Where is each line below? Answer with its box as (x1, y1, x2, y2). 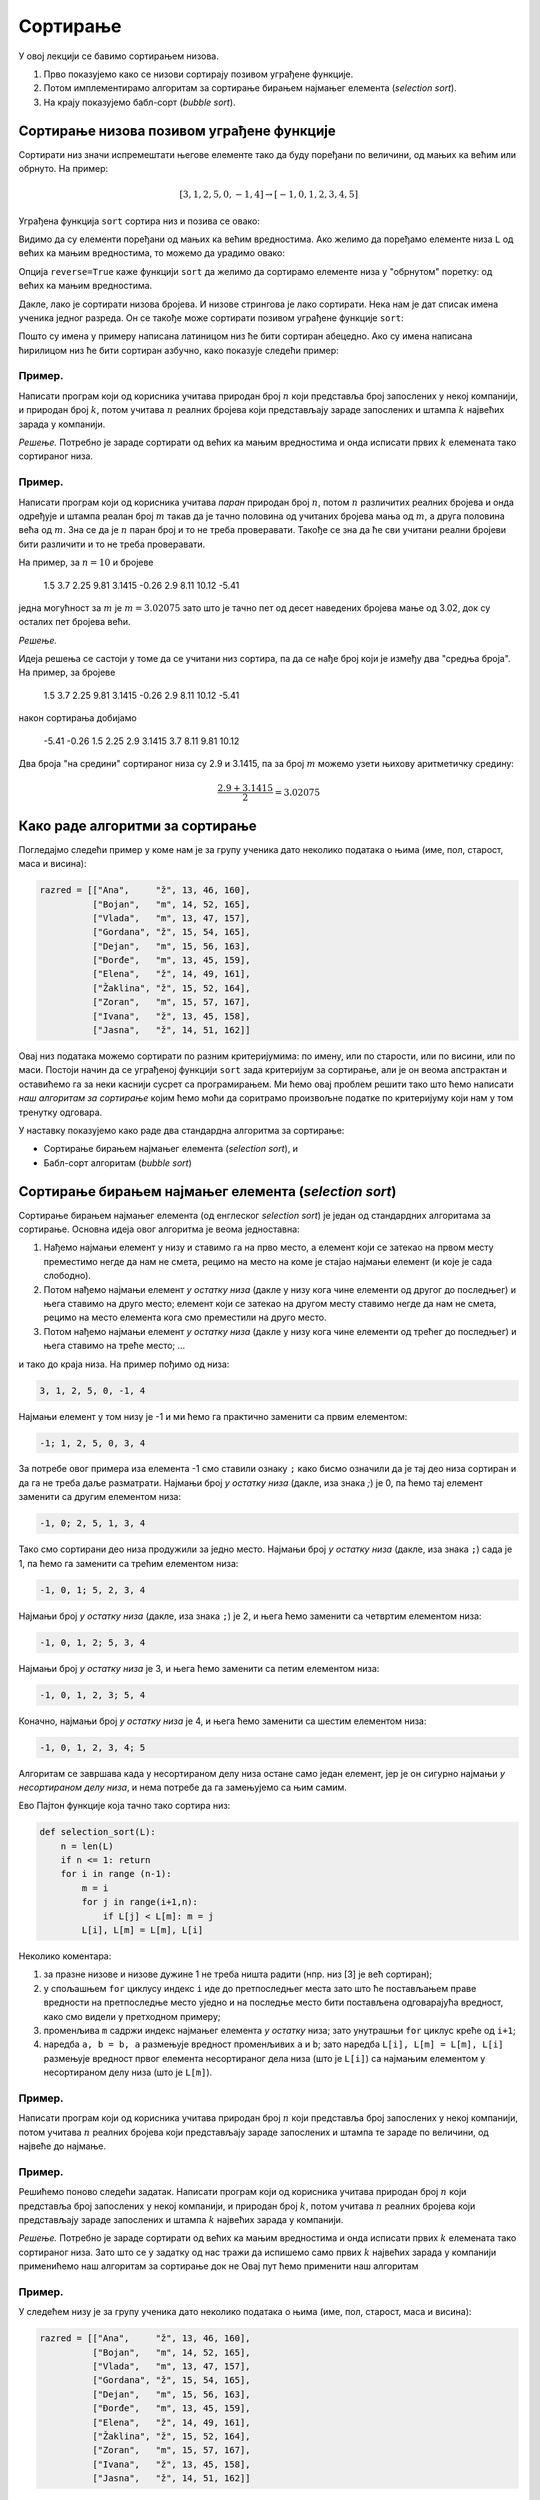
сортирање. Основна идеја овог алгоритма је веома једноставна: (18, 1223, 300, 1235)
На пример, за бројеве (18, 666, 116, 679)
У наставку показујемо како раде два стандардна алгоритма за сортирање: (18, 1124, 345, 1136)
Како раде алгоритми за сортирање (18, 817, 257, 834)
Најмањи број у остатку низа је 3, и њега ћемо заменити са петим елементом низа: (18, 1662, 380, 1674)
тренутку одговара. (18, 1106, 103, 1118)
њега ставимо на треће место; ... (43, 1340, 186, 1352)
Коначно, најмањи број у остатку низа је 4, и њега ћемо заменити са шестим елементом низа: (18, 1715, 427, 1727)
